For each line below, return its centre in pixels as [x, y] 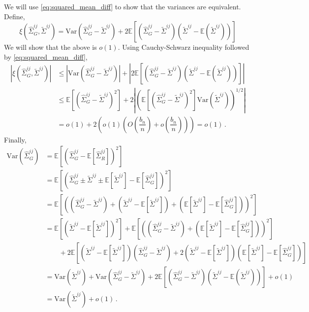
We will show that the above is [50, 47]
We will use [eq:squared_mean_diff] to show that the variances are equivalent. [123, 6]
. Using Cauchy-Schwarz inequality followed [184, 47]
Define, [15, 16]
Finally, [15, 139]
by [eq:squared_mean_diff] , [46, 56]
